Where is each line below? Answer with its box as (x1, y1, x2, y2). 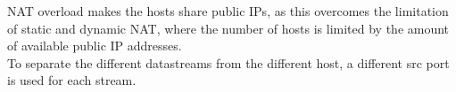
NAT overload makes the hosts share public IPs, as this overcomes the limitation (7, 2, 449, 19)
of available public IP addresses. (7, 36, 182, 55)
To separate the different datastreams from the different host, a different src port (7, 53, 450, 72)
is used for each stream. (7, 71, 137, 89)
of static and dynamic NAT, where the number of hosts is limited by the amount (7, 19, 450, 37)
